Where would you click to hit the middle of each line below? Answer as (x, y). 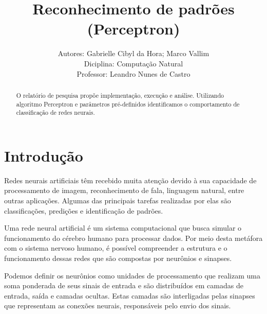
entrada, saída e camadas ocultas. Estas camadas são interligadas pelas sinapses (130, 295)
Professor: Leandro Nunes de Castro (133, 73)
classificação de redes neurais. (55, 112)
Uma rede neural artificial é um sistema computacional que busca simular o (123, 228)
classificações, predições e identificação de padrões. (84, 210)
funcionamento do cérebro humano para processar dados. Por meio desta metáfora (133, 238)
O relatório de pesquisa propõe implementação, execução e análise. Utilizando (120, 95)
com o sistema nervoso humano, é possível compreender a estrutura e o (116, 248)
